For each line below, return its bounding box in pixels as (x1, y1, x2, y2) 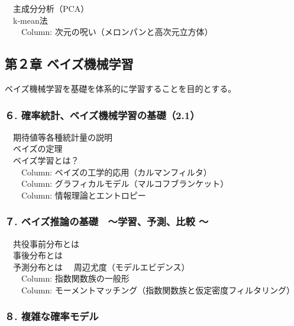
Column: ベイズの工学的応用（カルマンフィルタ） (21, 165, 212, 178)
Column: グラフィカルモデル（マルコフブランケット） (21, 177, 229, 190)
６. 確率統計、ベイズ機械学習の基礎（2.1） (5, 107, 200, 122)
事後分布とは (12, 249, 63, 261)
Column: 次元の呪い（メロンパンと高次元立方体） (21, 25, 213, 38)
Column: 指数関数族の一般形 (21, 272, 130, 285)
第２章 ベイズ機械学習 (5, 55, 134, 73)
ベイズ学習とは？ (12, 154, 79, 166)
